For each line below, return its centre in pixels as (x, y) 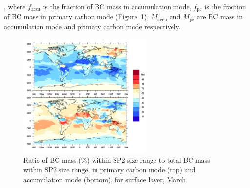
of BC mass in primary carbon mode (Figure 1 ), (77, 16)
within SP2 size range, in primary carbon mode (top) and (110, 169)
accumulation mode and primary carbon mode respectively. (92, 26)
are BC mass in (220, 16)
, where (15, 6)
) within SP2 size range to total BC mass (148, 160)
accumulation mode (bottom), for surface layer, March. (106, 179)
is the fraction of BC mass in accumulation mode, (117, 6)
